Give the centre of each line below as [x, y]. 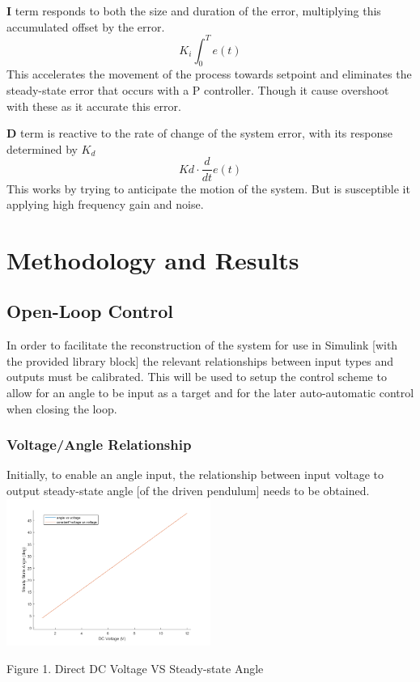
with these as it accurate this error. [94, 106]
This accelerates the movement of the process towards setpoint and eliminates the [209, 74]
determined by [42, 148]
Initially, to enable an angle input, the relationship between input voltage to [195, 474]
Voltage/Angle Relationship [99, 445]
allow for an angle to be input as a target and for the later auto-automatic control [210, 393]
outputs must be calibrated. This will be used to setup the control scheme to [197, 377]
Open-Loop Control [90, 311]
